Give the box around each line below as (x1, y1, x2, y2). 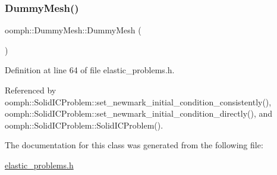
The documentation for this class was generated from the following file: (5, 139, 263, 151)
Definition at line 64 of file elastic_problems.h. (5, 64, 175, 76)
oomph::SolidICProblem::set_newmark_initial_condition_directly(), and (5, 107, 273, 120)
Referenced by (5, 84, 56, 96)
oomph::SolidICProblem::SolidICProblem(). (5, 118, 163, 131)
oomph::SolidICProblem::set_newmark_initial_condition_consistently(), (5, 95, 272, 108)
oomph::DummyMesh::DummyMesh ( (5, 24, 141, 36)
